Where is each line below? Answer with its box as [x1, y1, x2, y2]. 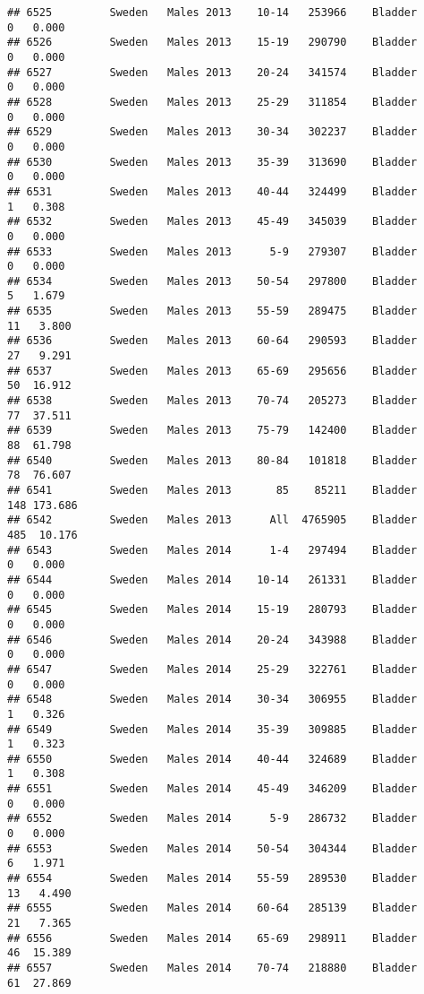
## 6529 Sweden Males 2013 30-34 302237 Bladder [7, 125, 418, 139]
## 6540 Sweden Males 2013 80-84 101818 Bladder [7, 454, 418, 467]
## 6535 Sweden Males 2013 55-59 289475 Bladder [7, 305, 418, 318]
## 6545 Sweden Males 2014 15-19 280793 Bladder [7, 603, 418, 617]
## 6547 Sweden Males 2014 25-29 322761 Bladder [7, 662, 418, 676]
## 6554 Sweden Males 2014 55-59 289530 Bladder [7, 872, 418, 886]
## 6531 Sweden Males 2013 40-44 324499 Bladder [7, 185, 418, 198]
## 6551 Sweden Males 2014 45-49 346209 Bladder [7, 782, 418, 796]
